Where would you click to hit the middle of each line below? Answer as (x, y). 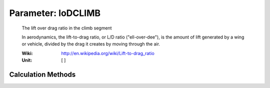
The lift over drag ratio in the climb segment (67, 28)
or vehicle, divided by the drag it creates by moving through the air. (91, 44)
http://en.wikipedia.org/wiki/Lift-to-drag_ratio (108, 53)
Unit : (27, 60)
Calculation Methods (42, 74)
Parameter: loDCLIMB (55, 13)
